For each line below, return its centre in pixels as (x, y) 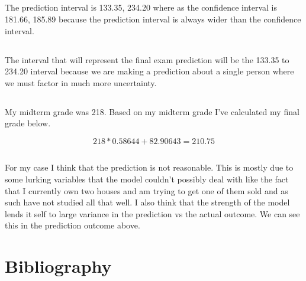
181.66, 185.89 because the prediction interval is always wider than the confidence (153, 19)
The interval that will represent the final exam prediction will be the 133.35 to (147, 59)
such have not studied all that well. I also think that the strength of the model (147, 202)
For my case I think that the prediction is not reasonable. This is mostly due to (149, 167)
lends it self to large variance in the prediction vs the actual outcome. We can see (152, 213)
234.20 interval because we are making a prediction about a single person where (149, 71)
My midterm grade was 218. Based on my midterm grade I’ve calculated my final (152, 111)
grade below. (28, 123)
